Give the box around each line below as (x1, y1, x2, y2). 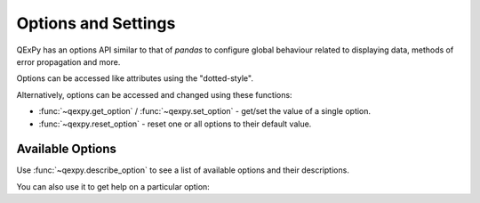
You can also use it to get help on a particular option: (16, 181, 211, 191)
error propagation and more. (16, 56, 121, 67)
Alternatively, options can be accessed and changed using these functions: (16, 89, 292, 100)
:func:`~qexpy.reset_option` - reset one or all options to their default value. (38, 118, 312, 129)
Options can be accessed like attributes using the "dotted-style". (16, 73, 253, 84)
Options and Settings (16, 13, 176, 33)
